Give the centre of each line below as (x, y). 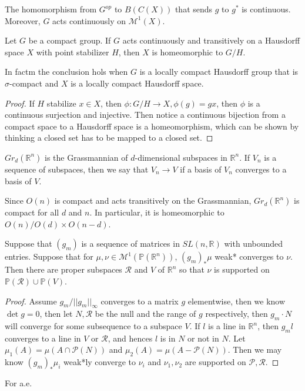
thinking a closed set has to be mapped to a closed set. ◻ (109, 137)
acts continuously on (89, 20)
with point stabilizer (73, 52)
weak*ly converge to (100, 362)
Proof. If (20, 103)
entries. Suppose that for (49, 256)
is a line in (227, 326)
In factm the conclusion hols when (66, 72)
